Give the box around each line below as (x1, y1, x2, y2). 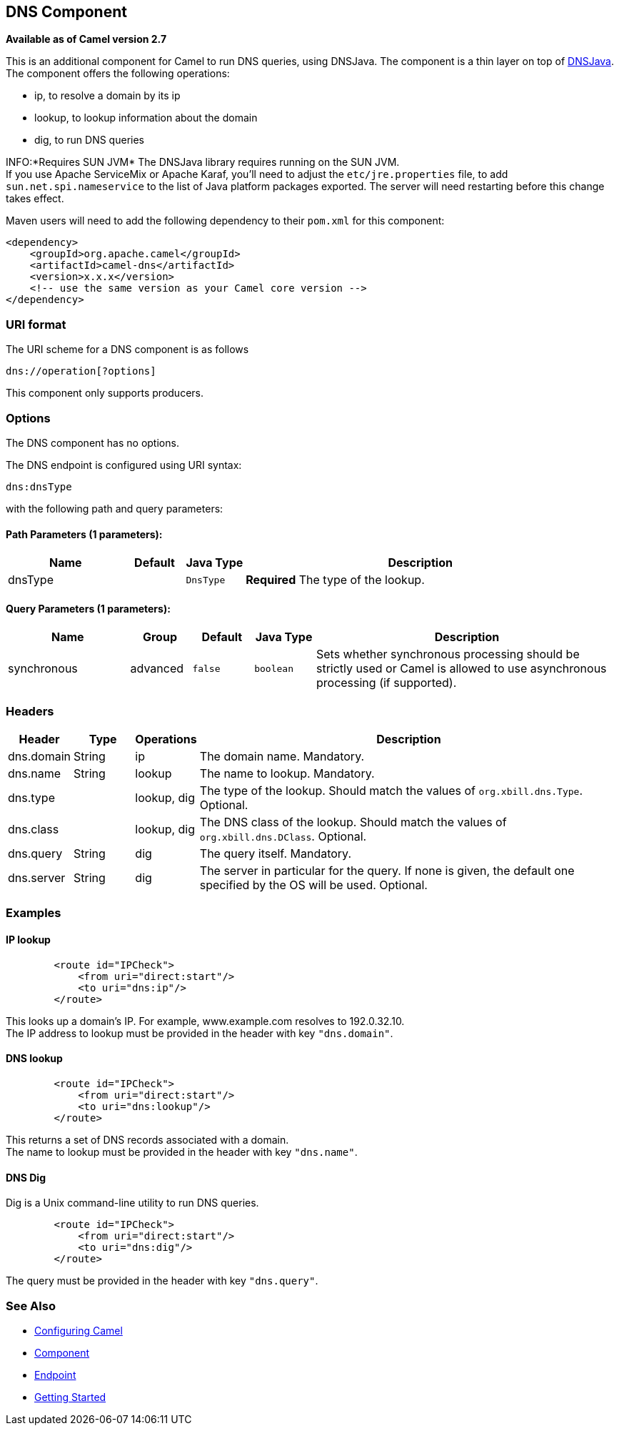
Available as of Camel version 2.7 (6, 33, 167, 46)
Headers (6, 703, 54, 718)
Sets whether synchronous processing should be (316, 647, 580, 662)
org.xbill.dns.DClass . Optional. (199, 829, 367, 844)
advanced (130, 661, 184, 676)
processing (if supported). (316, 675, 457, 690)
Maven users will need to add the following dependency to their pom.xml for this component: (6, 214, 445, 227)
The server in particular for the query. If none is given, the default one (199, 863, 575, 878)
